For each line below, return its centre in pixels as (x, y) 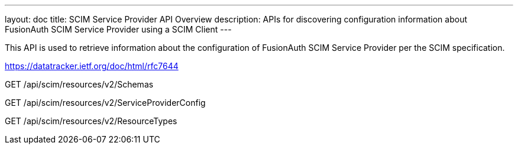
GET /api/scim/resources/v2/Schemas (79, 84)
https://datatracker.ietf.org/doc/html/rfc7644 (92, 66)
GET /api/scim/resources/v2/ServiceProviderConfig (105, 103)
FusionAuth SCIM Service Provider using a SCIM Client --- (118, 29)
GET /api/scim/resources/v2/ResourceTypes (91, 121)
